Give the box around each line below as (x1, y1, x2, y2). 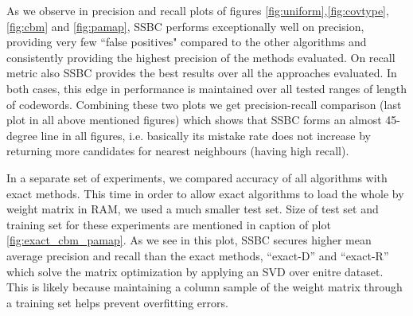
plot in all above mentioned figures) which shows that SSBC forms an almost (6, 111, 382, 128)
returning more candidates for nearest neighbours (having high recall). (6, 142, 349, 159)
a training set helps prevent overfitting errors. (6, 294, 228, 310)
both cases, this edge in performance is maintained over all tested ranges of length (6, 80, 407, 96)
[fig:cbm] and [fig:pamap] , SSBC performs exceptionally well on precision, (6, 18, 364, 34)
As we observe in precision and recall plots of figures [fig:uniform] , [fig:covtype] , (6, 2, 389, 18)
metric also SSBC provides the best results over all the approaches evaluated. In (6, 64, 397, 81)
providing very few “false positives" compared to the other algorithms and (6, 33, 367, 50)
